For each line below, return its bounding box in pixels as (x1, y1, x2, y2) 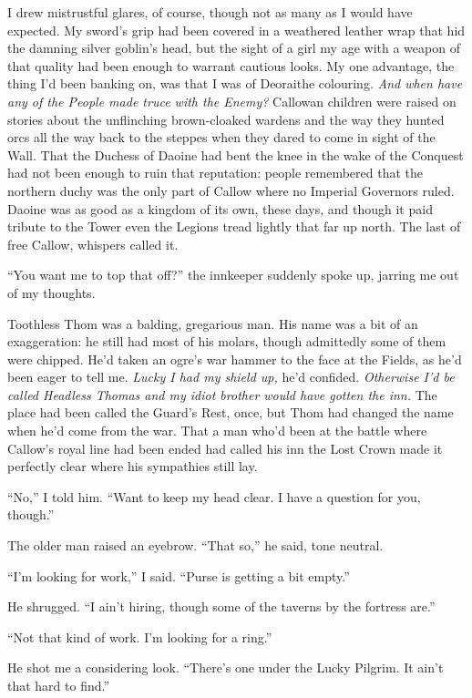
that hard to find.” (7, 676, 110, 694)
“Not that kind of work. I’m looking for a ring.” (7, 627, 272, 646)
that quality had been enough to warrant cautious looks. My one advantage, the (7, 56, 455, 75)
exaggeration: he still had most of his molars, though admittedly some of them (7, 332, 446, 351)
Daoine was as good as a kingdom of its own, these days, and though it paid (7, 199, 433, 218)
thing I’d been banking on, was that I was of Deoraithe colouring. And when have (7, 74, 463, 93)
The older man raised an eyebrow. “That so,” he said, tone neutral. (7, 536, 384, 555)
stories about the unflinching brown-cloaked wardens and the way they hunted (7, 109, 445, 128)
